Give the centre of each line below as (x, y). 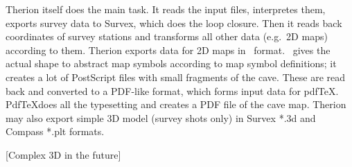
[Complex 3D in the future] (63, 154)
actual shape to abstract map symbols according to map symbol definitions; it (171, 63)
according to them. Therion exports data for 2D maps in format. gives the (168, 50)
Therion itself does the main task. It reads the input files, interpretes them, (166, 9)
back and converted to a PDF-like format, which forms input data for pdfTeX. (172, 90)
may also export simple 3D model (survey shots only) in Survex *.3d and (161, 117)
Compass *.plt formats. (55, 131)
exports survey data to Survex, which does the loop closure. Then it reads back (174, 23)
